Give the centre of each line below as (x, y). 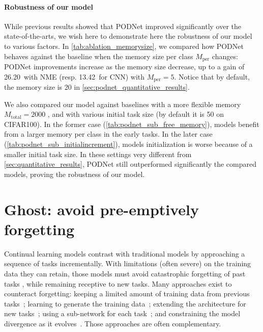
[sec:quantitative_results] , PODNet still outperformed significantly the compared (130, 164)
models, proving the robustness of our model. (75, 174)
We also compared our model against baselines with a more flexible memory (123, 104)
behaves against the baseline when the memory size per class (99, 56)
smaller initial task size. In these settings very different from (98, 154)
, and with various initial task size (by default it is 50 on (136, 114)
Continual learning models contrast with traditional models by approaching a (125, 253)
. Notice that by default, (212, 76)
